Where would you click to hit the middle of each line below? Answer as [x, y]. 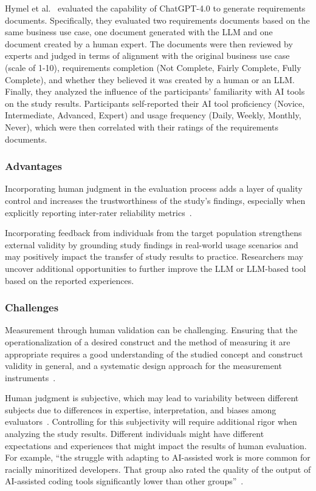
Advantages [34, 166]
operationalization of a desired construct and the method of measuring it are [148, 341]
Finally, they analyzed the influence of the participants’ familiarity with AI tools [155, 91]
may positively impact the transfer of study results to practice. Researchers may [154, 256]
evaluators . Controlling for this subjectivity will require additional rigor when [151, 422]
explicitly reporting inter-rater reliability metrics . [98, 212]
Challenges [32, 307]
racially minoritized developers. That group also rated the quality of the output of [158, 469]
